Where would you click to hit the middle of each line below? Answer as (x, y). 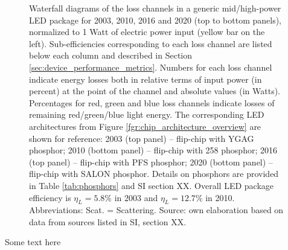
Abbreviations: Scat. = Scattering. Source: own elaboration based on (156, 210)
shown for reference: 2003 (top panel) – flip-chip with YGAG (142, 138)
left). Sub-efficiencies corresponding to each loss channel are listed (151, 43)
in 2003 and (136, 197)
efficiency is (50, 197)
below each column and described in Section (111, 55)
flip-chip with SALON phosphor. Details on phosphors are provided (154, 174)
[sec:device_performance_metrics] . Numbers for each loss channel (151, 67)
